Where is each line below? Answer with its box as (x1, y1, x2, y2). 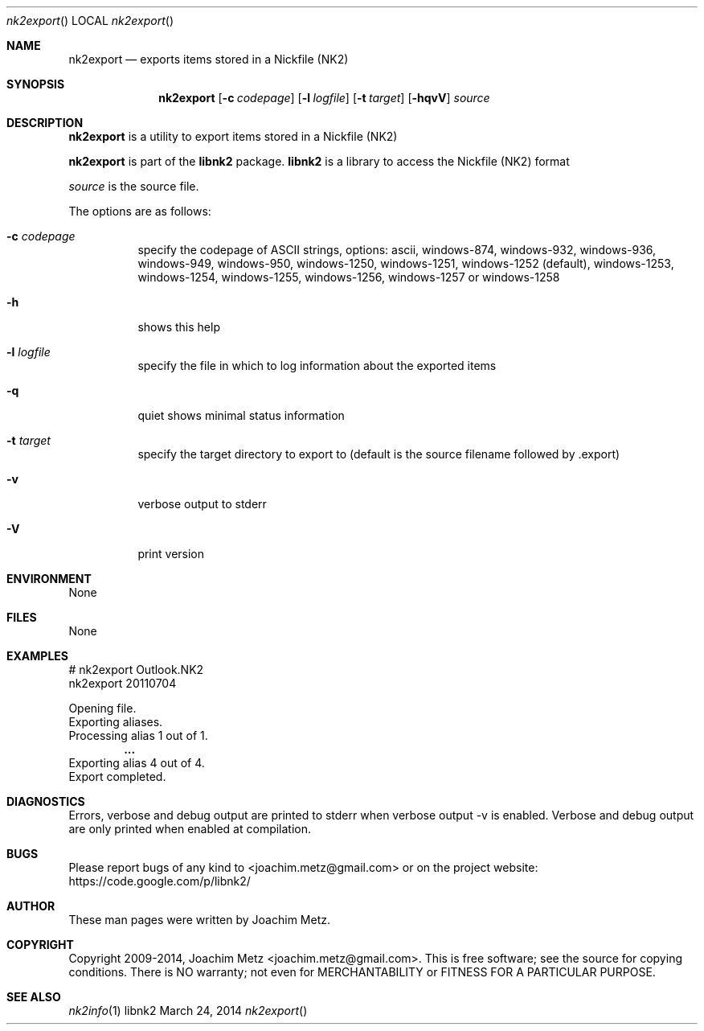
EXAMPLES (6, 649, 68, 663)
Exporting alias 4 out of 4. (68, 756, 205, 770)
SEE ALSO (6, 990, 61, 1004)
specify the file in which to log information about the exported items (137, 359, 497, 372)
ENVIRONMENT (6, 572, 92, 585)
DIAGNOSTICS (6, 795, 85, 808)
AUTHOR (6, 899, 55, 913)
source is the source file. (68, 179, 199, 193)
